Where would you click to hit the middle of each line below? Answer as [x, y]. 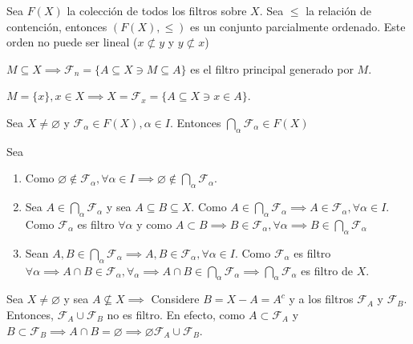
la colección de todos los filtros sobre [157, 10]
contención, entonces [57, 26]
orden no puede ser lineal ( [72, 42]
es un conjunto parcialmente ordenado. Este [298, 26]
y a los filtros [321, 299]
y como [154, 224]
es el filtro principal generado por [272, 68]
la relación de [338, 10]
